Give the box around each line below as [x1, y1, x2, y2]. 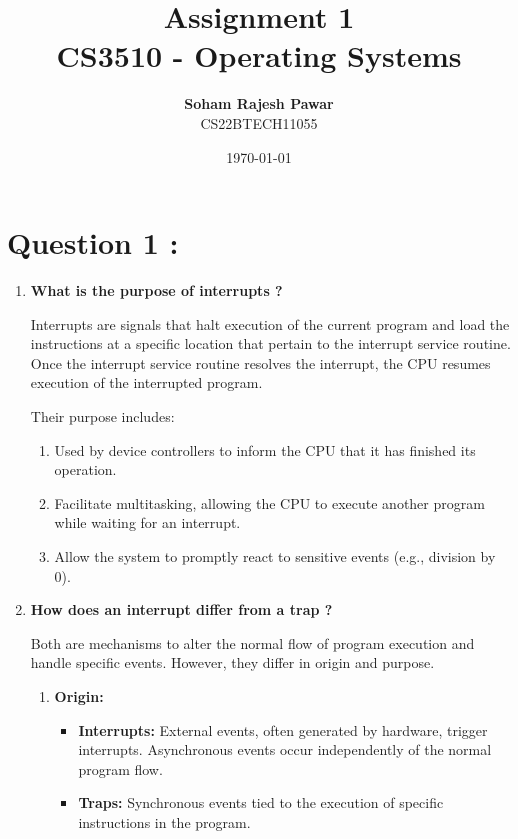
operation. [54, 459, 117, 480]
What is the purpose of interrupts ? [30, 280, 283, 301]
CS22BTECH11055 [200, 112, 318, 133]
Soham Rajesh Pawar [184, 93, 334, 114]
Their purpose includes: [30, 406, 175, 426]
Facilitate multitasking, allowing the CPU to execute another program [54, 492, 485, 513]
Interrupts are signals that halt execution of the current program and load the [30, 313, 510, 334]
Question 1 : [7, 222, 179, 263]
